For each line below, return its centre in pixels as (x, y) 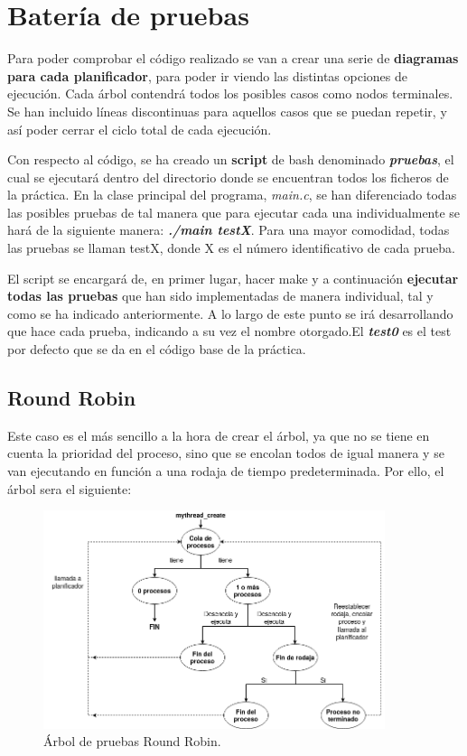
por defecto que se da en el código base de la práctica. (157, 349)
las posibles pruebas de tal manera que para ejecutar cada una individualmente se (234, 212)
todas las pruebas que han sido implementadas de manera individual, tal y (220, 296)
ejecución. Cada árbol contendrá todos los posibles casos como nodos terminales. (230, 93)
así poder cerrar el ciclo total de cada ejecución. (140, 129)
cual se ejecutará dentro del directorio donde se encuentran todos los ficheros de (228, 177)
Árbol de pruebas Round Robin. (132, 741)
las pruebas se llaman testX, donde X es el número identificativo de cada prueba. (231, 248)
